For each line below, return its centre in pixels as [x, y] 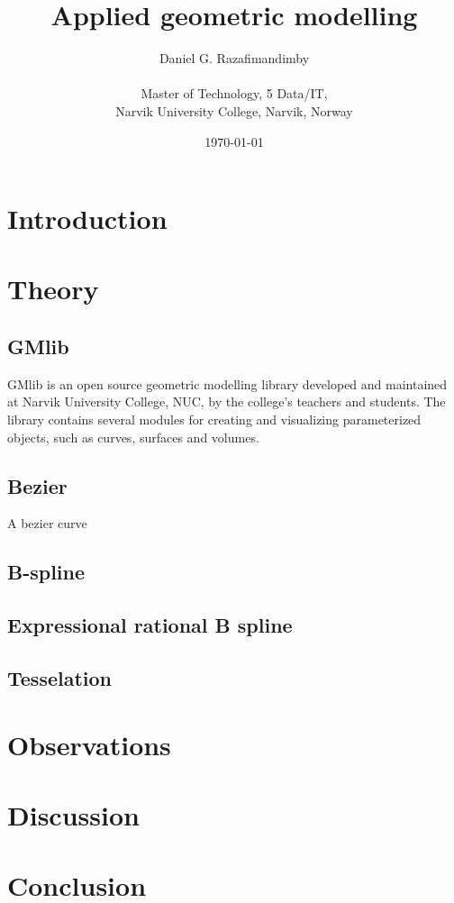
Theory [53, 289]
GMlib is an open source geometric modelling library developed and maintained [227, 383]
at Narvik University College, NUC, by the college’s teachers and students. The [227, 401]
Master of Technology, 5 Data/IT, [234, 93]
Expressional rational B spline [150, 625]
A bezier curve [47, 523]
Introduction [87, 219]
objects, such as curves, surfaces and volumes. [133, 437]
